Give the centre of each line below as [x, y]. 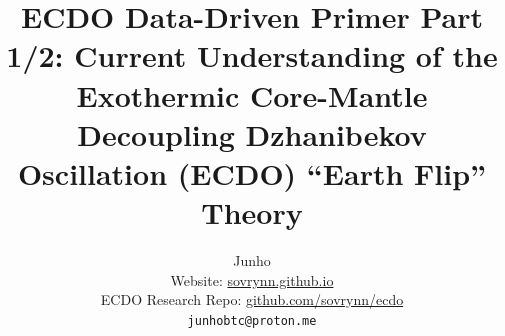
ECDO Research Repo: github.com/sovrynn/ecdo [252, 299]
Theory [252, 212]
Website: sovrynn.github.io [252, 279]
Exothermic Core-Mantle [252, 94]
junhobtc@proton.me [252, 320]
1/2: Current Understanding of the [252, 55]
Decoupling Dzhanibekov [252, 133]
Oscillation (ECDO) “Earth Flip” [252, 172]
